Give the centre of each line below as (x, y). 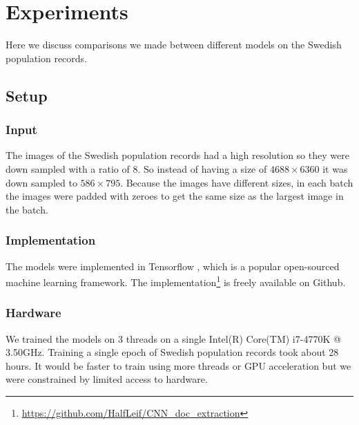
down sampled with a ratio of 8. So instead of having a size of (136, 168)
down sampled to (41, 182)
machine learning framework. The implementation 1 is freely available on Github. (176, 281)
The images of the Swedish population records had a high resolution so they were (177, 155)
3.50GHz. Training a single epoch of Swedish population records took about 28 (172, 352)
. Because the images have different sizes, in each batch (237, 182)
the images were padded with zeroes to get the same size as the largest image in (175, 196)
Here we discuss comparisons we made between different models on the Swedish (174, 45)
